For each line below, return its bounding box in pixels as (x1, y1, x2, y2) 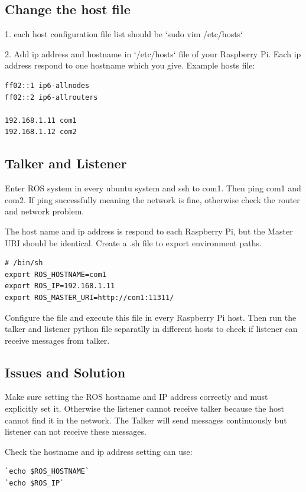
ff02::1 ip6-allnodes (5, 81, 90, 90)
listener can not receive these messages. (5, 425, 147, 438)
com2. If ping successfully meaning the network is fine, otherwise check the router (5, 193, 300, 206)
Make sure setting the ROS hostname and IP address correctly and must (5, 390, 268, 403)
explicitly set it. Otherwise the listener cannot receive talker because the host (5, 402, 284, 415)
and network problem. (5, 205, 84, 217)
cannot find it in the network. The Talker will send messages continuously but (5, 413, 287, 426)
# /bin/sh (5, 259, 43, 268)
